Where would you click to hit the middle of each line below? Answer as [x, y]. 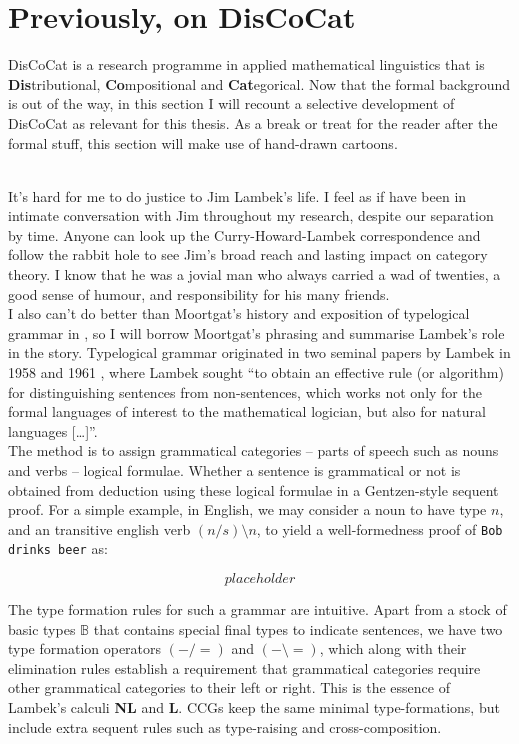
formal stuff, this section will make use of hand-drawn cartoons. [203, 142]
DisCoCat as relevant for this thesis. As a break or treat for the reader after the [253, 122]
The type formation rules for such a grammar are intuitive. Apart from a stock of [257, 609]
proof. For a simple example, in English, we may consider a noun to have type [247, 509]
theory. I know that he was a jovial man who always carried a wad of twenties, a [254, 274]
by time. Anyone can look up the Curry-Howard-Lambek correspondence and [244, 234]
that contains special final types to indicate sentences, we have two [298, 628]
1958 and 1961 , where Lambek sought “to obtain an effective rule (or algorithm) [256, 372]
